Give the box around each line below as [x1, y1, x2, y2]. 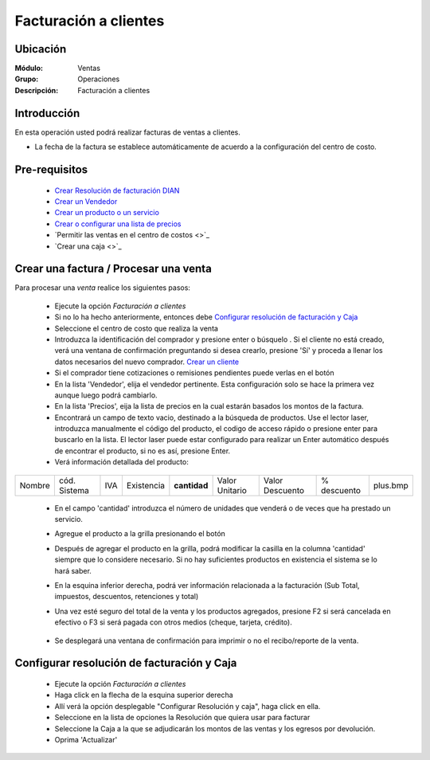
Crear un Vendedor [54, 196, 118, 206]
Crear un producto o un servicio [54, 208, 159, 217]
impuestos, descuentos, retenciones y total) [54, 592, 199, 601]
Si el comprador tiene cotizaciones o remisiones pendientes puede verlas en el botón [54, 368, 334, 378]
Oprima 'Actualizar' [54, 735, 118, 744]
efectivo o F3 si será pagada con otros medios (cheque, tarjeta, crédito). [54, 617, 292, 627]
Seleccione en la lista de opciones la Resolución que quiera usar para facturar [54, 713, 311, 723]
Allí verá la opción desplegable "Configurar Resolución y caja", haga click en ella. [54, 701, 321, 711]
